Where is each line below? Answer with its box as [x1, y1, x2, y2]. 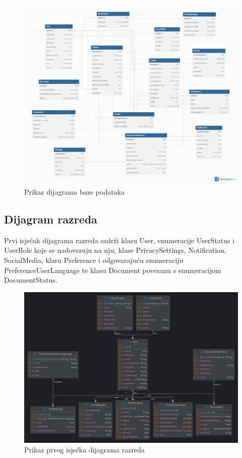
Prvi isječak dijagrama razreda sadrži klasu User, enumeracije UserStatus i [4, 235, 235, 245]
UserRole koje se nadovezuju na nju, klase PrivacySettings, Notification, [4, 245, 227, 255]
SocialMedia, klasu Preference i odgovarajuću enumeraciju [4, 254, 184, 265]
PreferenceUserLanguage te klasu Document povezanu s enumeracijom [4, 264, 221, 275]
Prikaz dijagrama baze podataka [24, 186, 125, 197]
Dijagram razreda [4, 211, 97, 226]
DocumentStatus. [4, 274, 57, 285]
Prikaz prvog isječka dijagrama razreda [24, 444, 145, 455]
